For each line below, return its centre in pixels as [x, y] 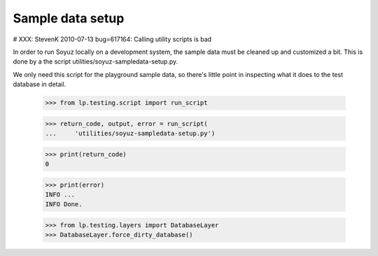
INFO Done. [64, 204]
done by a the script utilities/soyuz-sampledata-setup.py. [96, 62]
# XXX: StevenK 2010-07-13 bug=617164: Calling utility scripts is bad [112, 39]
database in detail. [40, 85]
